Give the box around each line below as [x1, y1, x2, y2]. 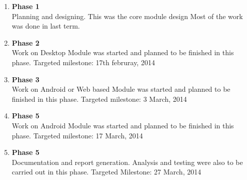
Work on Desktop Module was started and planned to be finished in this [11, 47, 234, 58]
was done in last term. [11, 21, 80, 31]
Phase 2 [11, 37, 39, 48]
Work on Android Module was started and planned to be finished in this [11, 120, 234, 130]
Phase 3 [11, 74, 39, 84]
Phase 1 [11, 1, 39, 11]
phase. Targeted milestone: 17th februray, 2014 [11, 57, 155, 67]
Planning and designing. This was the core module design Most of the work [11, 11, 243, 21]
